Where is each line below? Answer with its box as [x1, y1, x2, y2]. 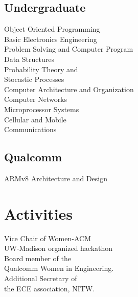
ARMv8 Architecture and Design [4, 173, 107, 183]
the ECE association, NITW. [4, 283, 95, 293]
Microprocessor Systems [4, 103, 79, 114]
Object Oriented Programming [4, 24, 100, 34]
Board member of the [4, 252, 71, 263]
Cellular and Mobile [4, 114, 66, 124]
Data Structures [4, 53, 54, 64]
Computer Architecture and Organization [4, 83, 134, 94]
